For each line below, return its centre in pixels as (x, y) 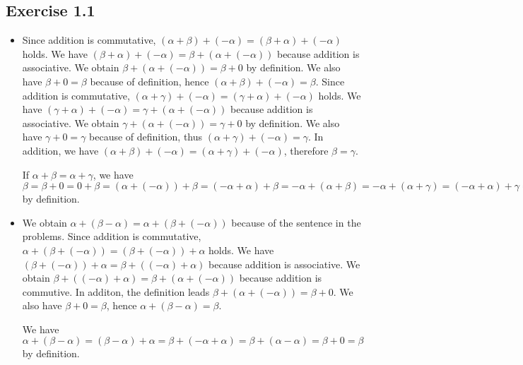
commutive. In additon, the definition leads (116, 291)
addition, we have (60, 150)
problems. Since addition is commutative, (112, 236)
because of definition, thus (146, 137)
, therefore (306, 150)
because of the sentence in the (296, 222)
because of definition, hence (149, 81)
